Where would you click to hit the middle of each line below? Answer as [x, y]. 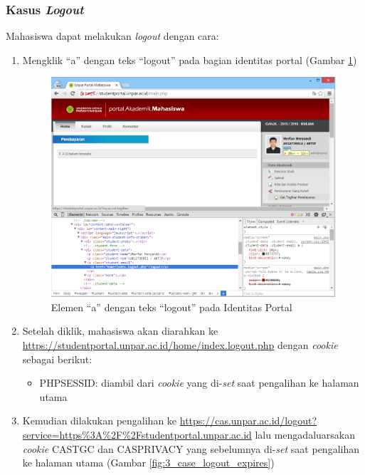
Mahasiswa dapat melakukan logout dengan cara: [112, 36]
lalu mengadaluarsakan [305, 434]
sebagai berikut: [57, 359]
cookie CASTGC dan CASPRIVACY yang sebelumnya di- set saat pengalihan [191, 448]
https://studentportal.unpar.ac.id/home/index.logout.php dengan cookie [180, 344]
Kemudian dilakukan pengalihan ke [100, 421]
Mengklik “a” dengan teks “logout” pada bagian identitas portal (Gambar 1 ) [190, 59]
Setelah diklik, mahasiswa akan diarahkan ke [120, 331]
